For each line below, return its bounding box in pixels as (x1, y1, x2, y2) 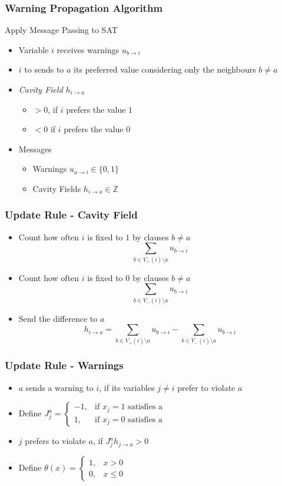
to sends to (24, 63, 64, 76)
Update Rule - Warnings (5, 358, 124, 373)
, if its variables (99, 381, 155, 393)
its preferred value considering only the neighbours (74, 63, 256, 76)
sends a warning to (25, 381, 94, 393)
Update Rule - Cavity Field (5, 207, 138, 222)
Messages (18, 142, 52, 155)
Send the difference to (18, 312, 98, 324)
